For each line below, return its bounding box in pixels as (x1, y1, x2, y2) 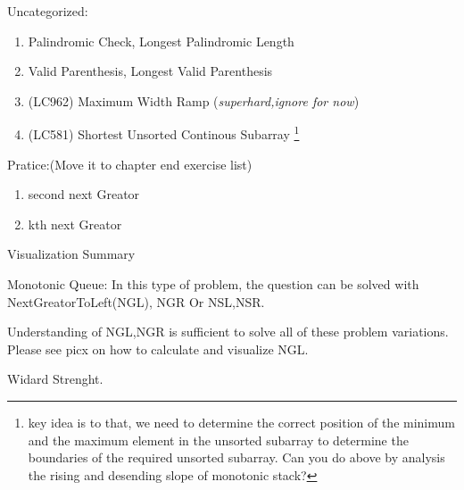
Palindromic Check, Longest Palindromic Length (28, 31, 294, 50)
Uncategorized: (7, 2, 88, 20)
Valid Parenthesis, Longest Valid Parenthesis (28, 62, 273, 80)
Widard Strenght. (7, 370, 104, 388)
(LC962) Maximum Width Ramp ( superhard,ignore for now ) (28, 91, 360, 110)
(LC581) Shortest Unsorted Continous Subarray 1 (28, 122, 300, 144)
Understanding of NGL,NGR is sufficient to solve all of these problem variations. (7, 322, 449, 341)
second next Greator (28, 185, 140, 203)
